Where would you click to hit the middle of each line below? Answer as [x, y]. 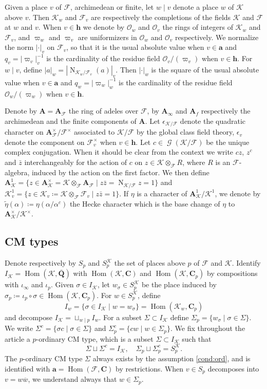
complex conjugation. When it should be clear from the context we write [119, 152]
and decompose [29, 317]
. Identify [246, 263]
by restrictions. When [150, 368]
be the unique [228, 142]
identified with [27, 368]
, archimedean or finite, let [112, 7]
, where [194, 162]
